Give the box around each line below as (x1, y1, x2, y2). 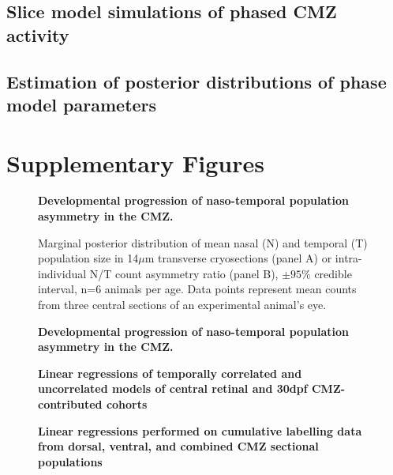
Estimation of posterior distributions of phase (6, 69, 387, 93)
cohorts (106, 396, 148, 412)
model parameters (6, 92, 157, 116)
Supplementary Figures (6, 146, 264, 179)
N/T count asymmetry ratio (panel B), (89, 265, 279, 281)
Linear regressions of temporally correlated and (38, 364, 302, 381)
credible (314, 265, 352, 281)
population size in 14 (38, 250, 139, 266)
